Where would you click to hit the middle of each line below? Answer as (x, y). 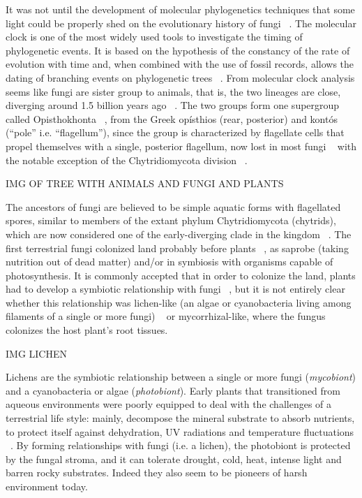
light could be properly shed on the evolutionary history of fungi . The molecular (181, 23)
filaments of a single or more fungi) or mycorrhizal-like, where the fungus (166, 316)
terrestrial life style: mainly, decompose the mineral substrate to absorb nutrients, (180, 418)
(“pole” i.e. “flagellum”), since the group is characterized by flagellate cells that (175, 132)
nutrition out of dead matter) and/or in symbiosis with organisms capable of (169, 262)
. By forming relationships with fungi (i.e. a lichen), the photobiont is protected (181, 445)
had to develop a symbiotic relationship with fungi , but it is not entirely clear (175, 289)
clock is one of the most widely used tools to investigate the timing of (154, 37)
